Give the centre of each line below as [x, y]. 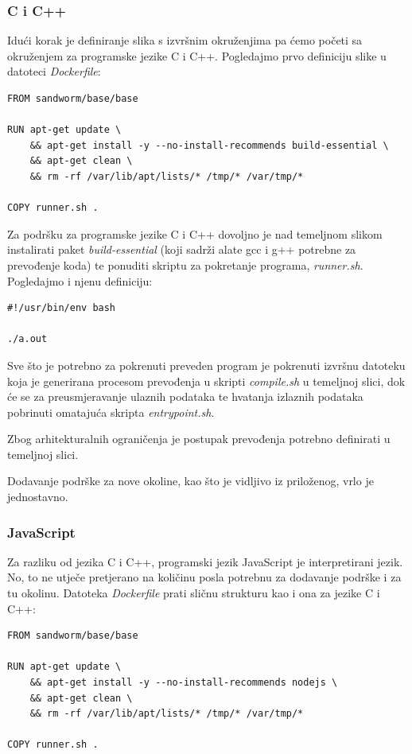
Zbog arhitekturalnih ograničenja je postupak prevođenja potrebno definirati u [199, 439]
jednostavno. [38, 497]
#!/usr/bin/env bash [62, 308]
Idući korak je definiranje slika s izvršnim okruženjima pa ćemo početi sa [185, 40]
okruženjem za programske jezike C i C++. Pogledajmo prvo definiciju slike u [197, 55]
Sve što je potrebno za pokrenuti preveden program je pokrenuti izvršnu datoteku [206, 365]
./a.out [27, 339]
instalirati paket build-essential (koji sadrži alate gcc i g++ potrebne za [182, 249]
